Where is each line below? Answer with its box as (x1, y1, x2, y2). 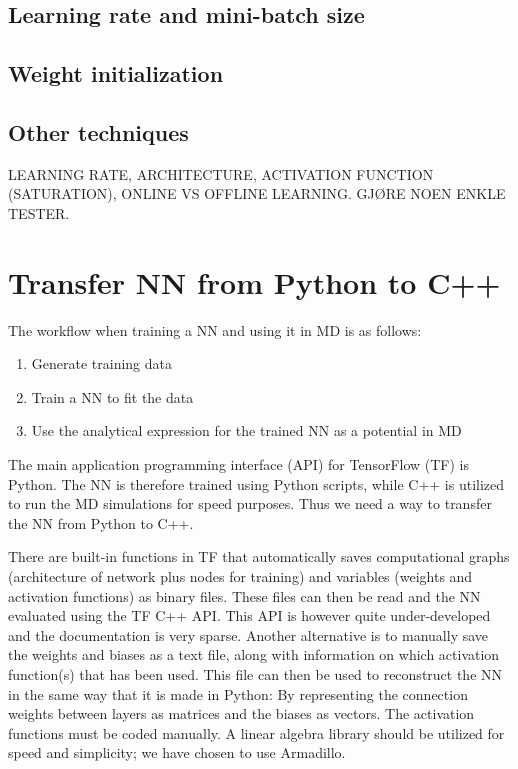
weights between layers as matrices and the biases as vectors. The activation (8, 703, 475, 724)
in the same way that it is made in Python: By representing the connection (8, 683, 468, 704)
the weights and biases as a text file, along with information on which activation (8, 644, 500, 665)
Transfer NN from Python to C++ (8, 261, 501, 302)
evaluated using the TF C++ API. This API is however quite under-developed (8, 605, 491, 626)
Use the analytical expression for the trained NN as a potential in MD (31, 420, 462, 441)
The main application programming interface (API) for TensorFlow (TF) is (8, 454, 470, 475)
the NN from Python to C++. (8, 512, 194, 533)
